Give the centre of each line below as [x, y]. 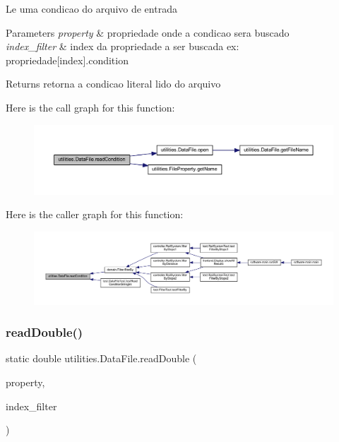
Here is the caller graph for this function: [95, 214]
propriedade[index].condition [67, 60]
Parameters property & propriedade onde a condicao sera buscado [148, 32]
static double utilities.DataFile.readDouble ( [101, 358]
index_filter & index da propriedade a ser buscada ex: [123, 46]
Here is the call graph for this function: [90, 107]
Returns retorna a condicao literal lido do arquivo [113, 84]
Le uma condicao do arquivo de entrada [91, 8]
